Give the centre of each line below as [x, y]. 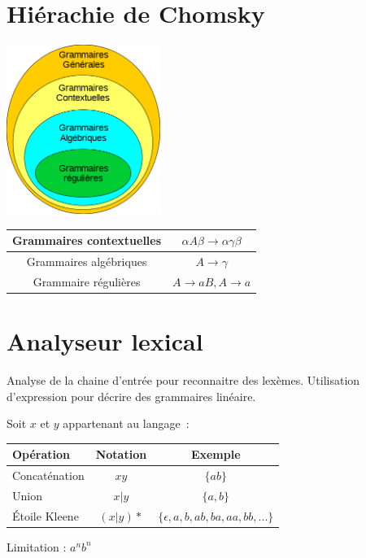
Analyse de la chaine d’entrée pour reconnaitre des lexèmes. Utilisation [183, 379]
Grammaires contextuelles [87, 240]
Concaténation [48, 475]
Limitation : [37, 546]
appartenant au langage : [126, 423]
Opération [41, 454]
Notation [121, 454]
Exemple [216, 454]
